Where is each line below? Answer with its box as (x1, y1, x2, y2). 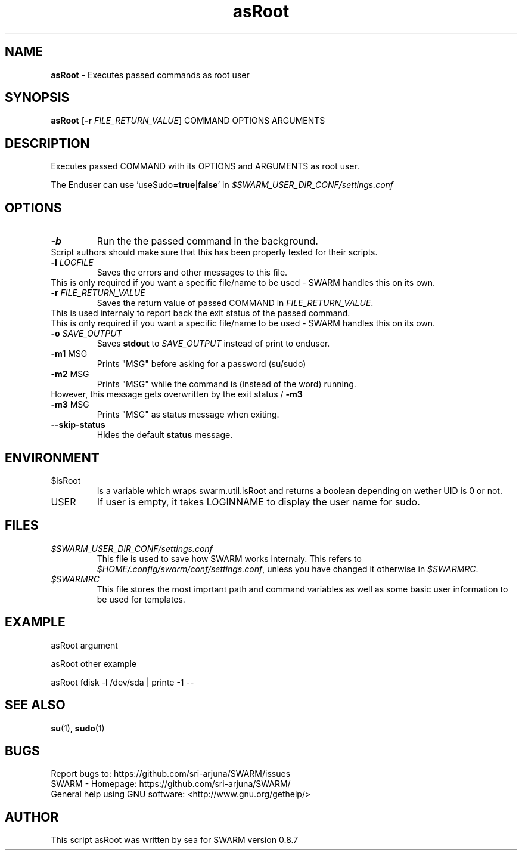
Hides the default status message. (97, 430, 233, 440)
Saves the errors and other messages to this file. (97, 267, 288, 278)
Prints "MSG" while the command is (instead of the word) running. (97, 379, 356, 390)
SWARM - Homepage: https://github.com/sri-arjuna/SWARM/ (51, 779, 291, 789)
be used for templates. (97, 594, 185, 604)
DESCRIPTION (5, 135, 90, 151)
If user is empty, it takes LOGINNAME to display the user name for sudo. (97, 495, 420, 508)
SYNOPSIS (5, 90, 70, 106)
